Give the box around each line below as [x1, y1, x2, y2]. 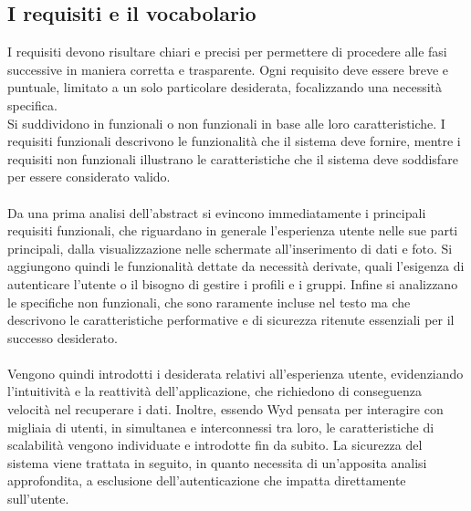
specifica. [7, 95, 58, 114]
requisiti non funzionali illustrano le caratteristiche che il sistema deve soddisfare [7, 149, 458, 168]
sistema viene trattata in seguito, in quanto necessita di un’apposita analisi [7, 453, 427, 472]
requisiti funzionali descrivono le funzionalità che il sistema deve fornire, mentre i [7, 131, 461, 151]
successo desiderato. [7, 328, 118, 347]
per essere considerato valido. [7, 167, 171, 186]
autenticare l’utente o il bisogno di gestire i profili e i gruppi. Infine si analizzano [7, 274, 458, 293]
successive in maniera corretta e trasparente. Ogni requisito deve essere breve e [7, 59, 448, 78]
